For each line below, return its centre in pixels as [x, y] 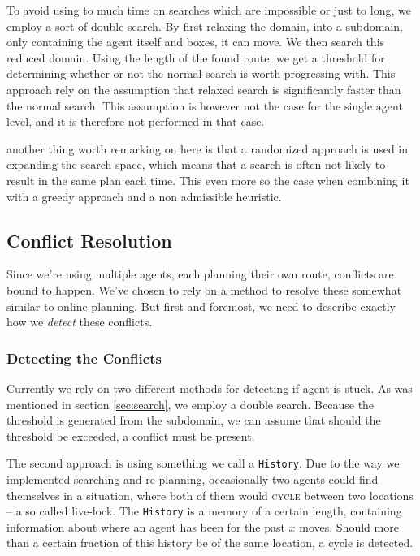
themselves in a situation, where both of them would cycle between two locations [210, 495]
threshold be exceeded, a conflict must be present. [131, 435]
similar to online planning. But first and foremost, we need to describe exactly [201, 306]
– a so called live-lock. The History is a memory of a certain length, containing [204, 511]
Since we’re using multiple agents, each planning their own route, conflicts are [200, 274]
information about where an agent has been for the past [146, 526]
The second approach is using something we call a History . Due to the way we [203, 463]
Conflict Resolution [89, 240]
